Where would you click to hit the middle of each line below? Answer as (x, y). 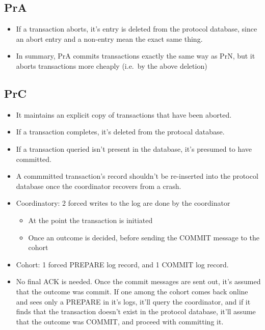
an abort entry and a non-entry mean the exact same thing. (109, 38)
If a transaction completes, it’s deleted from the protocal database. (120, 132)
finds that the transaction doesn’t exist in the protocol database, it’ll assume (136, 311)
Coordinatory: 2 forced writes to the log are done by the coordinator (123, 203)
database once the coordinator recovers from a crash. (99, 186)
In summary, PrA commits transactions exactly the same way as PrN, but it (136, 56)
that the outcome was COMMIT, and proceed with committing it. (120, 321)
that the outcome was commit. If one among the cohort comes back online (132, 291)
